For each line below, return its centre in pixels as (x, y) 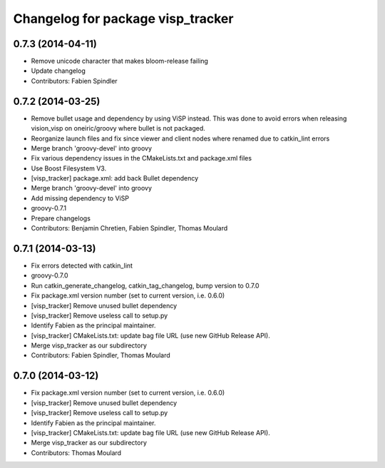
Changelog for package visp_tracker (123, 19)
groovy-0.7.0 (50, 275)
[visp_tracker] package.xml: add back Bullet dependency (115, 178)
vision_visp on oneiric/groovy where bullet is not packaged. (118, 128)
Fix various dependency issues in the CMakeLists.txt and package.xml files (142, 158)
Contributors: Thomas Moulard (76, 452)
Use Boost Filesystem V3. (69, 168)
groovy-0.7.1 (49, 208)
